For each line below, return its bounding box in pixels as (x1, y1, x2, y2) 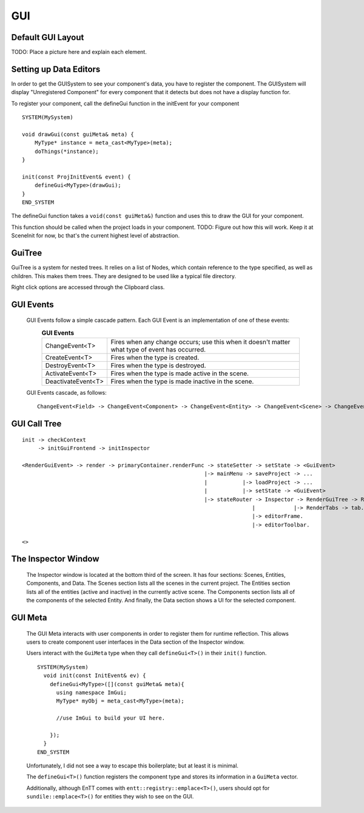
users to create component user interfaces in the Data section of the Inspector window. (26, 638, 245, 645)
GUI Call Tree (11, 419, 62, 429)
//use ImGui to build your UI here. (56, 715, 166, 722)
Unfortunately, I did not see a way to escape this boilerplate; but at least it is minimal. (26, 762, 239, 769)
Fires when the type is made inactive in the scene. (110, 377, 254, 386)
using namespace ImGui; (56, 689, 127, 696)
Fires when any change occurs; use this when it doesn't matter (110, 338, 291, 346)
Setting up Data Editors (11, 64, 101, 74)
